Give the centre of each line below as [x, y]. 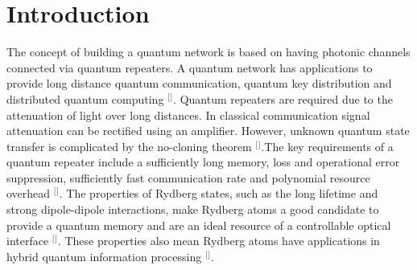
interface [28, 241]
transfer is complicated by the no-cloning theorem [129, 146]
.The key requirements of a [327, 146]
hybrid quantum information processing [104, 256]
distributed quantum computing [85, 98]
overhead [29, 193]
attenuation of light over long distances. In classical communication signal [188, 115]
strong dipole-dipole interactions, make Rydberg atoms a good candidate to [193, 209]
